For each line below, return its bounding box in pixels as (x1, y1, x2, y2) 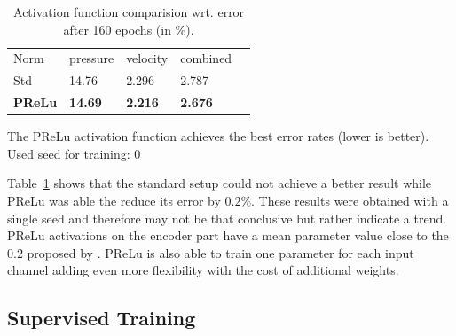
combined (180, 49, 232, 67)
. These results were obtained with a (251, 191, 449, 209)
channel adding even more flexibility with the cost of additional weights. (7, 261, 399, 279)
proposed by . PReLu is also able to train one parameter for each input (27, 243, 414, 262)
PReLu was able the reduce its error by (7, 191, 221, 209)
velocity (126, 49, 169, 67)
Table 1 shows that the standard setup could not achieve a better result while (7, 174, 432, 192)
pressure (69, 49, 114, 67)
